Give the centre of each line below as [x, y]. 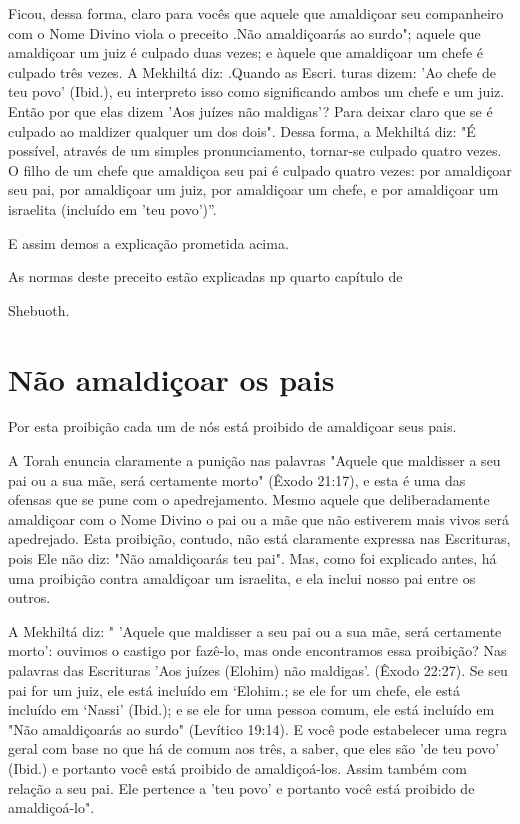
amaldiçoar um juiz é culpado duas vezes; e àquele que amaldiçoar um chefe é [246, 52]
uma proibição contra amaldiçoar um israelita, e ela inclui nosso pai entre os [242, 577]
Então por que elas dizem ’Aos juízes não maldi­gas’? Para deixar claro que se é [250, 110]
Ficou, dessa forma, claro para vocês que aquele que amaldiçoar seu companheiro [256, 13]
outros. [29, 597]
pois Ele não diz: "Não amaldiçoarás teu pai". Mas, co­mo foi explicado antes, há [252, 558]
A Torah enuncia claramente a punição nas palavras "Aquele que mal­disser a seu [254, 460]
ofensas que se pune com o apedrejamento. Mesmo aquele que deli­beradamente [249, 499]
